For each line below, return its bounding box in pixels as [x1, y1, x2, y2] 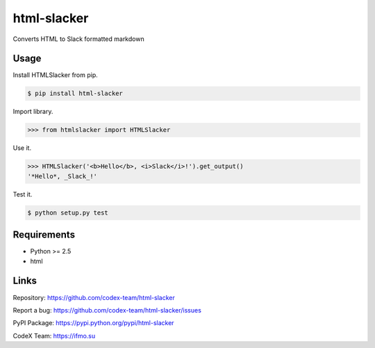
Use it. [12, 144, 31, 152]
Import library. [12, 108, 53, 116]
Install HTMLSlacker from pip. [12, 71, 99, 79]
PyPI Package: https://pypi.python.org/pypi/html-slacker [12, 319, 174, 327]
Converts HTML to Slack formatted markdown [12, 35, 145, 43]
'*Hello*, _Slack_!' [27, 172, 97, 180]
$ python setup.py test [27, 208, 109, 217]
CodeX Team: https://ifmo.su [12, 331, 96, 340]
